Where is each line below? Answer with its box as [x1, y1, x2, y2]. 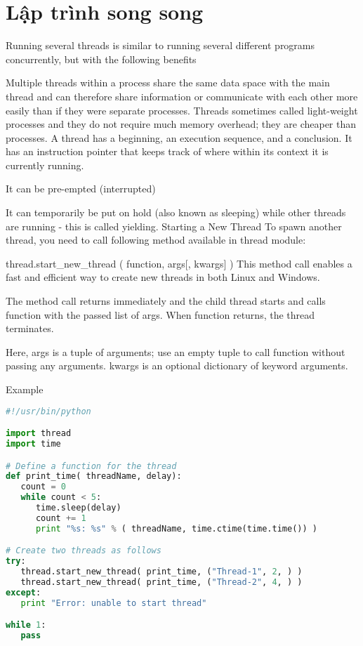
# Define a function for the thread [6, 461, 177, 471]
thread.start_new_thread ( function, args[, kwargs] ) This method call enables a [6, 256, 352, 270]
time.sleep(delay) [35, 503, 121, 513]
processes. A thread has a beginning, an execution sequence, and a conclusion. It [6, 130, 352, 145]
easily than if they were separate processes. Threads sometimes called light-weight [6, 103, 358, 117]
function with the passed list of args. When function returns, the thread [6, 307, 315, 322]
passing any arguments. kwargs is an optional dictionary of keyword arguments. [6, 358, 348, 373]
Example [6, 382, 44, 396]
